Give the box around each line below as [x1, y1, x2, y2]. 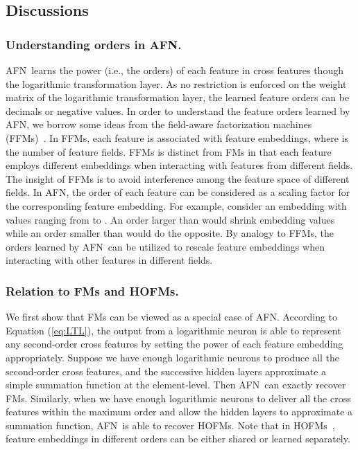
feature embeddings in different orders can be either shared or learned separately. [6, 431, 350, 446]
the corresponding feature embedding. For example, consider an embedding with [6, 198, 347, 213]
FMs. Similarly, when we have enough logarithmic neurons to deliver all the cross [6, 390, 351, 405]
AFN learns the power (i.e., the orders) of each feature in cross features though [6, 63, 343, 77]
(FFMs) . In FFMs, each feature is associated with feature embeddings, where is [6, 130, 349, 145]
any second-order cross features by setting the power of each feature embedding [6, 336, 343, 351]
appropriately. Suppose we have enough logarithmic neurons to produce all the [6, 350, 340, 364]
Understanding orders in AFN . [6, 35, 182, 53]
